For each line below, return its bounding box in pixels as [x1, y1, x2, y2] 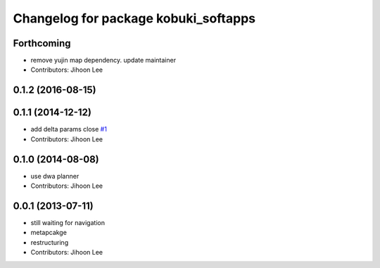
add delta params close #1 [30, 125, 107, 134]
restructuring [30, 238, 69, 246]
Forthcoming [13, 37, 71, 49]
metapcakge [30, 229, 67, 237]
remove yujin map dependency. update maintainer [30, 56, 176, 65]
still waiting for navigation [30, 218, 106, 226]
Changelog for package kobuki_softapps [13, 11, 256, 26]
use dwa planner [30, 172, 80, 180]
